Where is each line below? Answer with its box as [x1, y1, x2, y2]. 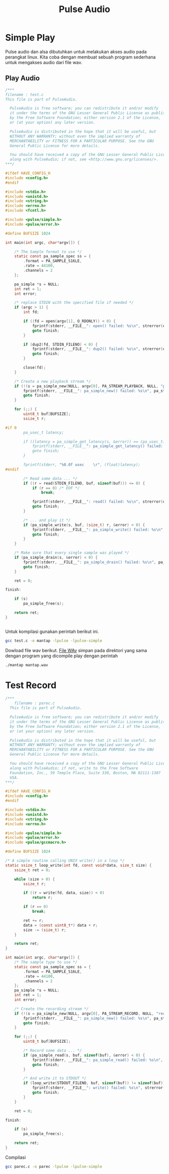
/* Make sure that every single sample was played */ [14, 550, 129, 556]
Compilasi [5, 1154, 26, 1160]
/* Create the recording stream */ [14, 1006, 89, 1011]
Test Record [5, 679, 57, 691]
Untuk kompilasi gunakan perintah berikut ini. [5, 628, 99, 634]
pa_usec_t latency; [23, 430, 64, 435]
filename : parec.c [14, 701, 55, 706]
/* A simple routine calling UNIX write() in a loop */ [5, 858, 125, 864]
